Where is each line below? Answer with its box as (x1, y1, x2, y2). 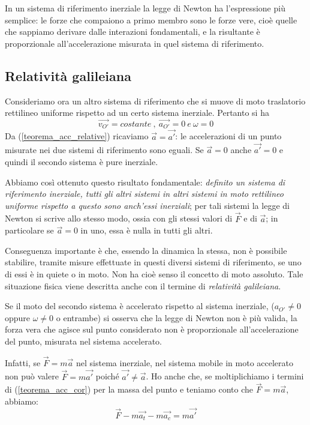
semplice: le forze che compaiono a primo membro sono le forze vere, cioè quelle (5, 13, 297, 26)
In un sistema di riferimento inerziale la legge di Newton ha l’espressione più (5, 2, 285, 14)
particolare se (5, 224, 54, 237)
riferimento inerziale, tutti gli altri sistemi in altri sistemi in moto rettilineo (5, 187, 284, 200)
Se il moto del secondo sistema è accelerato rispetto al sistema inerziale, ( (5, 300, 275, 312)
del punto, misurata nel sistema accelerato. (5, 335, 162, 347)
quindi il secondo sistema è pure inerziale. (5, 155, 158, 168)
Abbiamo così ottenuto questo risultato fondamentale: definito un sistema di (5, 175, 285, 188)
